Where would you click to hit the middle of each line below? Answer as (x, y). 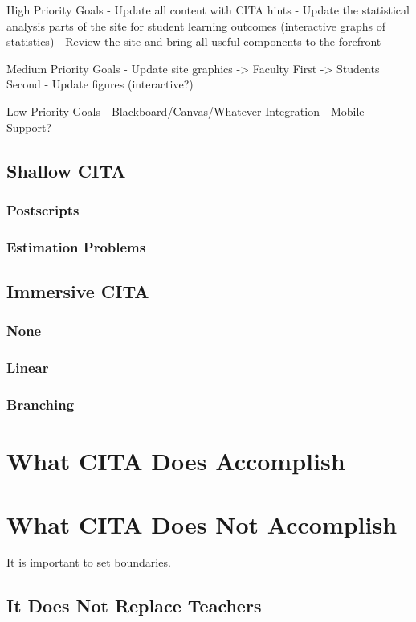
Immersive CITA (78, 291)
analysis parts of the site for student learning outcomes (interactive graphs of (196, 25)
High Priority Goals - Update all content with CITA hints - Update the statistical (208, 10)
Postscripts (43, 209)
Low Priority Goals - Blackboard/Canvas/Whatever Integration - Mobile (186, 110)
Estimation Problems (76, 246)
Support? (29, 127)
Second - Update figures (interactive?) (100, 84)
